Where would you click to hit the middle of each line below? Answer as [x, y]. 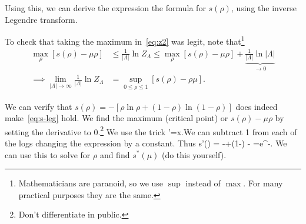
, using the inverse [264, 8]
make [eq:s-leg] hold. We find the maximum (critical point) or [117, 118]
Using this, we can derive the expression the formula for [105, 8]
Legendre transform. [41, 19]
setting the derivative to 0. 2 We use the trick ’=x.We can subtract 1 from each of [151, 131]
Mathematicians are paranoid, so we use [91, 183]
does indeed [257, 106]
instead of [203, 183]
